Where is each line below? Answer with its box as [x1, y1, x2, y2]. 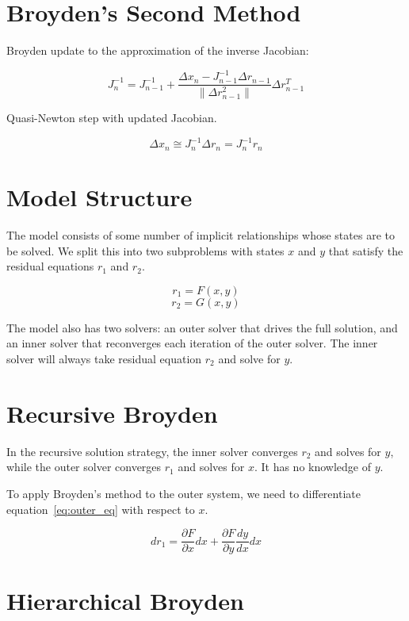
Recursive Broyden [6, 397, 218, 429]
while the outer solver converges [6, 458, 162, 475]
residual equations [6, 258, 94, 274]
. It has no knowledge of [254, 458, 371, 475]
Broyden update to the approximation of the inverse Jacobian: [6, 42, 309, 59]
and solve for [218, 351, 281, 366]
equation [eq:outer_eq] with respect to [6, 500, 195, 517]
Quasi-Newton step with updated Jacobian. [6, 109, 217, 126]
